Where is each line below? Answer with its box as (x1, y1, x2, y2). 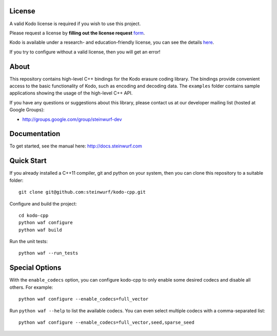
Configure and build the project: (9, 200, 77, 207)
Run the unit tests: (9, 238, 48, 245)
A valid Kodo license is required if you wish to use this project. (9, 21, 141, 27)
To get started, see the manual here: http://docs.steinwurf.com (9, 143, 142, 149)
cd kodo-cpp (18, 212, 49, 218)
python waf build (18, 227, 62, 233)
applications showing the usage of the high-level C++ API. (9, 90, 133, 96)
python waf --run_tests (18, 250, 78, 256)
